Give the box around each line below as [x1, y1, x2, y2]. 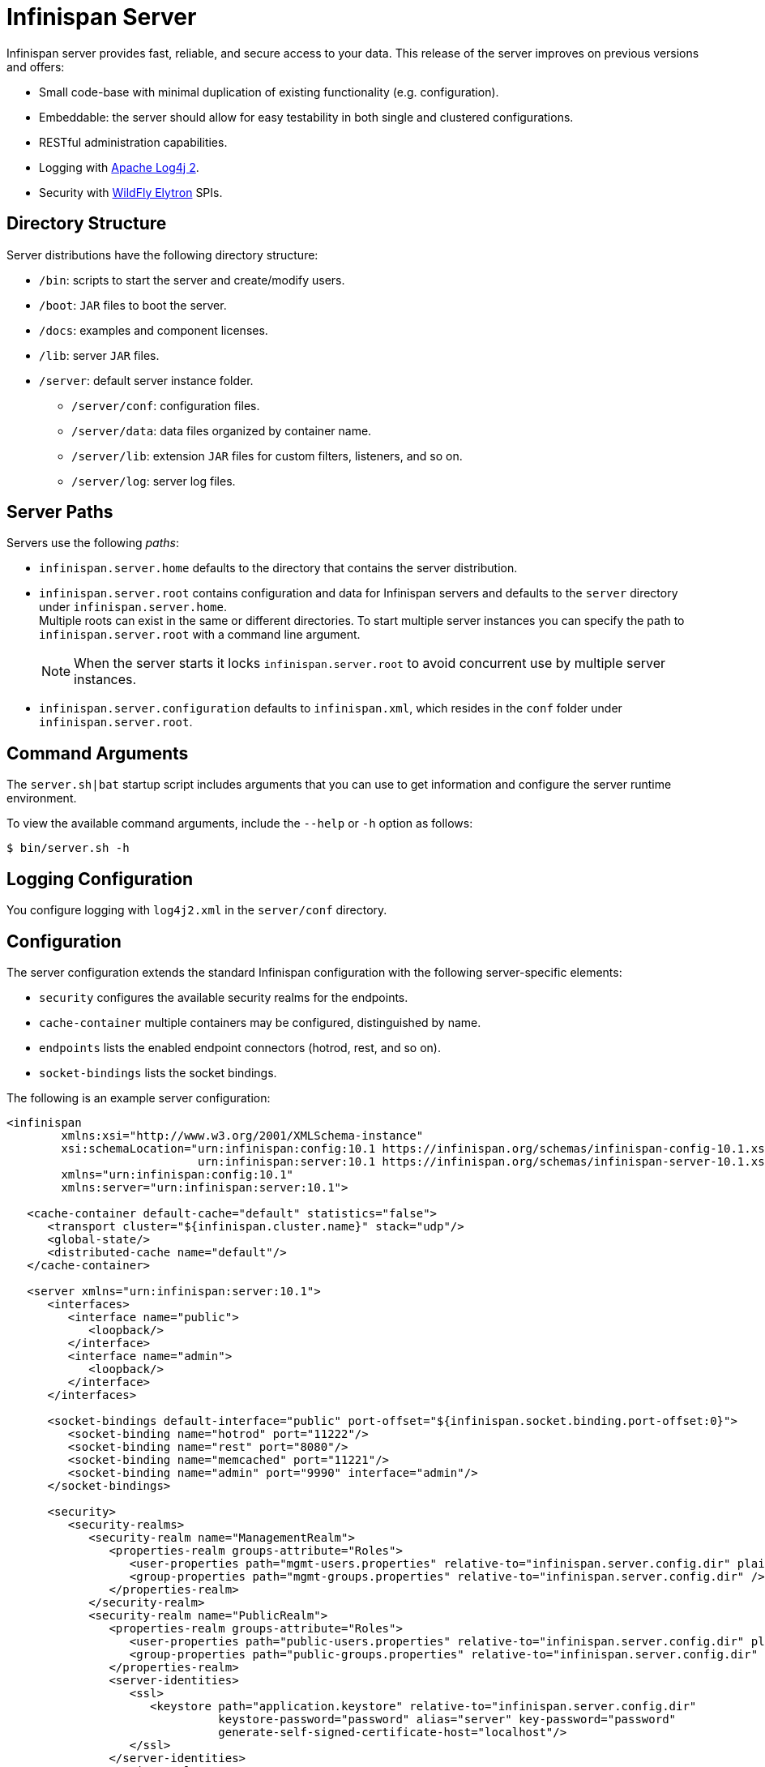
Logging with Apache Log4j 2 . [39, 160, 199, 174]
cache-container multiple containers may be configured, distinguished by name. [39, 1015, 481, 1029]
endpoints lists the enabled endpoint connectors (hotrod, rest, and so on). [39, 1040, 441, 1055]
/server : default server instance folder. [39, 373, 254, 387]
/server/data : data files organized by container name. [71, 423, 372, 438]
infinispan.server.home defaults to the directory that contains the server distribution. [39, 561, 518, 575]
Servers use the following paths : [6, 536, 179, 550]
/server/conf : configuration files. [71, 398, 260, 413]
